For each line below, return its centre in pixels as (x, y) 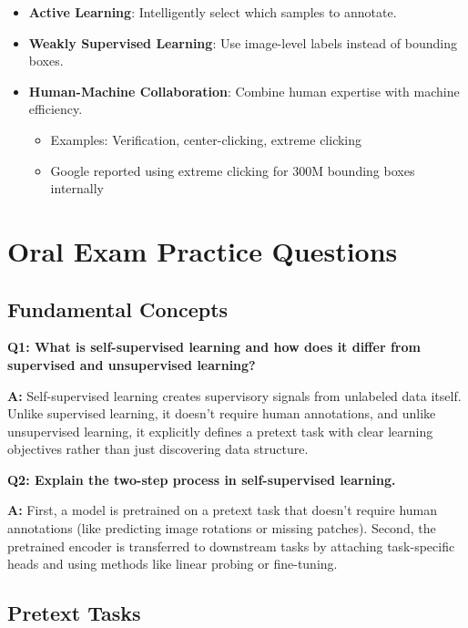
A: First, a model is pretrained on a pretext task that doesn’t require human (223, 510)
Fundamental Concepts (118, 309)
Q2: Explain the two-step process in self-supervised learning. (202, 479)
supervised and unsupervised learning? (132, 364)
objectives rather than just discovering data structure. (158, 449)
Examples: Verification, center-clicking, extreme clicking (206, 139)
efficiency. (56, 109)
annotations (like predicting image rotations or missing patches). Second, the (222, 528)
